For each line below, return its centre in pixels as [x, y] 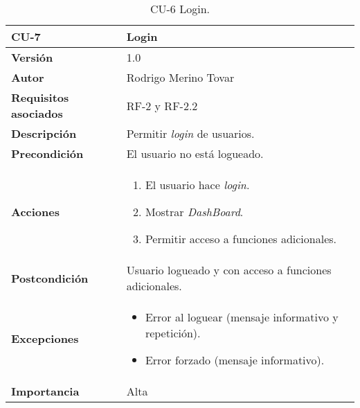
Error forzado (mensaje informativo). [235, 360]
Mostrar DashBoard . [194, 212]
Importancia [45, 391]
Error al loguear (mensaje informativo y [242, 317]
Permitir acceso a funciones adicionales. [241, 239]
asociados [37, 113]
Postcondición [50, 278]
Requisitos [40, 97]
